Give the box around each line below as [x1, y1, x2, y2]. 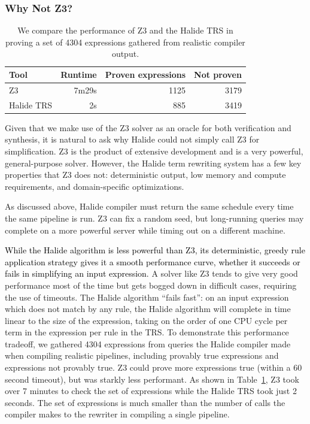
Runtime [60, 68, 97, 80]
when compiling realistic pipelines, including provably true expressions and [5, 349, 279, 362]
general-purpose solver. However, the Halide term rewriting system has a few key [5, 156, 302, 169]
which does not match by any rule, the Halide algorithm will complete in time [5, 302, 291, 315]
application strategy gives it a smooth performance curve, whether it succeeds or [5, 255, 300, 268]
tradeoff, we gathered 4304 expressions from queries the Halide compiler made [5, 337, 291, 350]
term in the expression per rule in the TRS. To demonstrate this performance [5, 326, 289, 338]
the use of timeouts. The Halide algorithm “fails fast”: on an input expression [5, 290, 289, 303]
